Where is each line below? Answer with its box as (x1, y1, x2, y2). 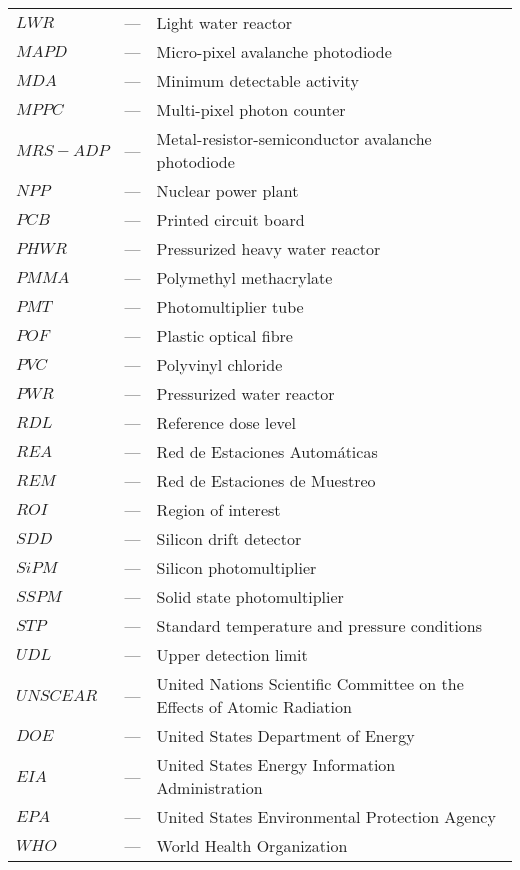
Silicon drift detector (156, 527, 302, 550)
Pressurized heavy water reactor (156, 237, 381, 260)
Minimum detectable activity (156, 69, 359, 92)
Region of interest (156, 498, 281, 521)
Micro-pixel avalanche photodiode (156, 40, 392, 63)
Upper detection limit (156, 643, 308, 666)
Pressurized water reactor (156, 382, 335, 405)
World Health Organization (156, 834, 348, 857)
